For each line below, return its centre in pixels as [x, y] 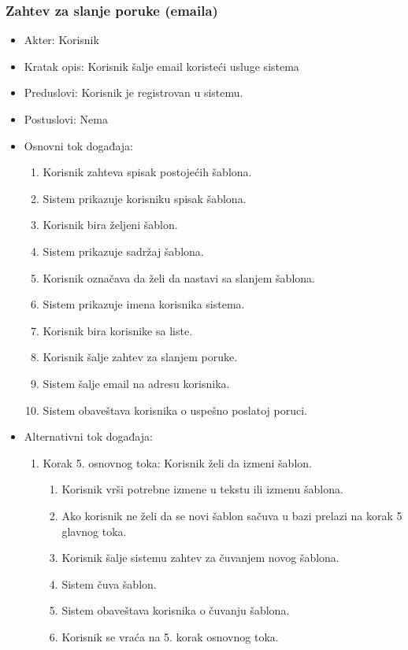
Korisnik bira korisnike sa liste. [118, 330]
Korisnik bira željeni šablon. [110, 225]
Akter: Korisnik [61, 40]
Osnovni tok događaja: [78, 145]
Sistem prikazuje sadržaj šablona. [123, 251]
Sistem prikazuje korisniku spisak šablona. [145, 198]
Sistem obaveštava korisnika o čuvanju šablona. [176, 610]
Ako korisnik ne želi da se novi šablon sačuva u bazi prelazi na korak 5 [232, 515]
